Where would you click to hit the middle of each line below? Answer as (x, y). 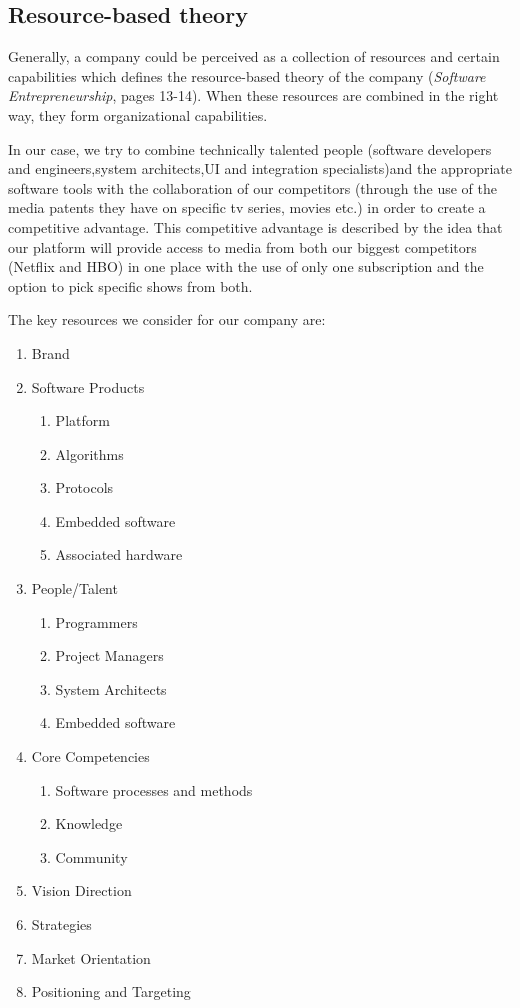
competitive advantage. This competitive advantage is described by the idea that (255, 226)
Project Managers (109, 655)
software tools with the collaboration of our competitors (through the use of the (252, 187)
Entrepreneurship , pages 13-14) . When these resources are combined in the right (253, 95)
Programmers (96, 621)
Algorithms (89, 453)
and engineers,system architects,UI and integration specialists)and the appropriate (260, 168)
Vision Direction (81, 890)
